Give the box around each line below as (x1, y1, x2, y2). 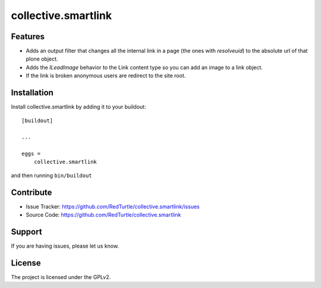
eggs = (21, 150, 41, 157)
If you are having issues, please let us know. (11, 242, 119, 249)
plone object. (26, 55, 58, 62)
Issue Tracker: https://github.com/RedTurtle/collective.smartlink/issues (26, 202, 200, 210)
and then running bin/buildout (11, 172, 92, 179)
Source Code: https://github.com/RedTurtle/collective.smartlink (26, 211, 181, 219)
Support (11, 226, 42, 237)
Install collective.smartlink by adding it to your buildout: (11, 103, 146, 110)
